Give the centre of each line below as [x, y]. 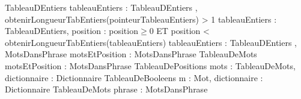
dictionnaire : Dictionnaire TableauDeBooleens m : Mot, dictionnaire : [134, 77]
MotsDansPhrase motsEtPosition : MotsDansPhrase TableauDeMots [131, 54]
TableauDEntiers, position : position [71, 31]
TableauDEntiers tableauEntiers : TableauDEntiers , [101, 7]
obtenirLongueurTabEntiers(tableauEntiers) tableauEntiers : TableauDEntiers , [151, 42]
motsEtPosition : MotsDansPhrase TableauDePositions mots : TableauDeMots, [150, 65]
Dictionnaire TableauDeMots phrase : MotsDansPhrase [106, 89]
